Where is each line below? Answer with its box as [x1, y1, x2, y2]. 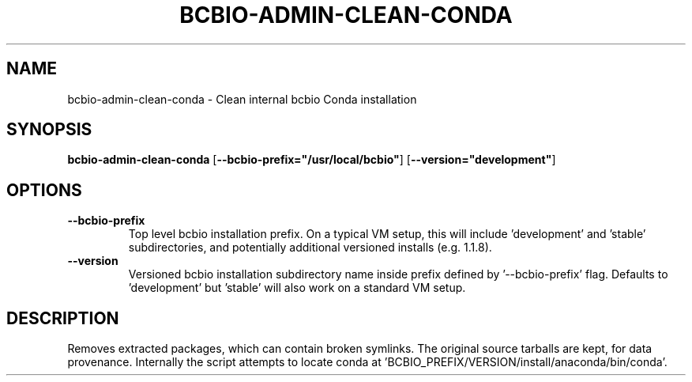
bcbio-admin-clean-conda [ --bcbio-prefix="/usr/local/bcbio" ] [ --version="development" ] [67, 153, 556, 167]
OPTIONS [6, 180, 82, 200]
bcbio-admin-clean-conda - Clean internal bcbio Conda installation [67, 92, 417, 106]
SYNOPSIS [6, 119, 92, 140]
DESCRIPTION [6, 308, 119, 328]
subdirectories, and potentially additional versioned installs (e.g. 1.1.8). [128, 240, 492, 255]
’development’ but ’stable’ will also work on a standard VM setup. [128, 281, 466, 295]
